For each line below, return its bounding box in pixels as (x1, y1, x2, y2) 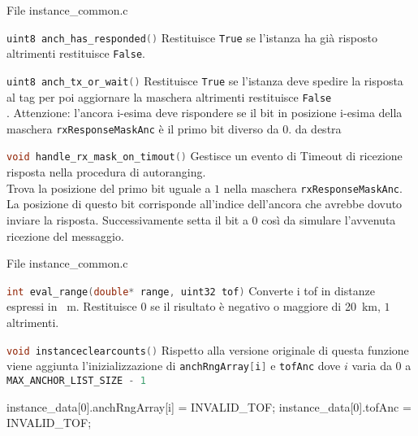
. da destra (288, 120, 342, 137)
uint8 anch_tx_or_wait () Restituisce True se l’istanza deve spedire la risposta (6, 72, 403, 89)
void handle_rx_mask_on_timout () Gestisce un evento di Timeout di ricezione (6, 147, 403, 164)
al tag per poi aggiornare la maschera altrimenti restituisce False (6, 88, 332, 105)
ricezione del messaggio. (6, 227, 124, 244)
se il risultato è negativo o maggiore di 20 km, (150, 298, 381, 315)
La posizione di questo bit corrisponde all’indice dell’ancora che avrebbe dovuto (6, 195, 403, 212)
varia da (351, 357, 392, 374)
